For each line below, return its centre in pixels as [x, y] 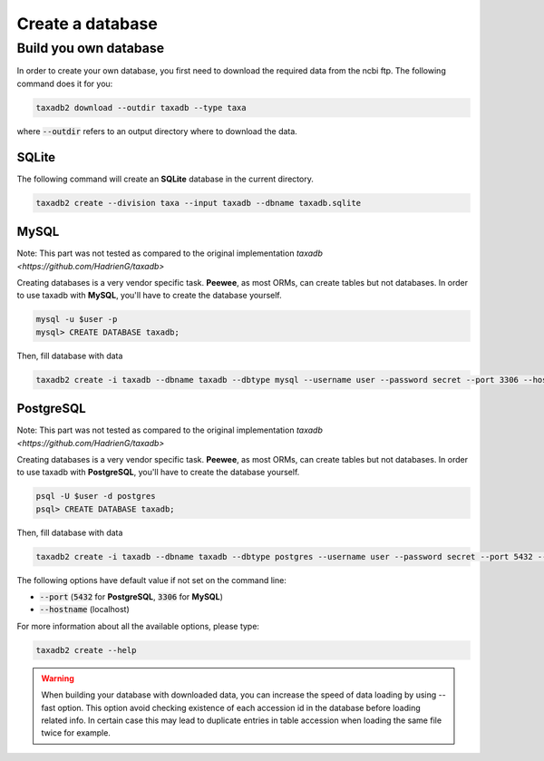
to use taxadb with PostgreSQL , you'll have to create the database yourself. [158, 473]
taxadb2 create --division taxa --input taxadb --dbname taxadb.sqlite [199, 203]
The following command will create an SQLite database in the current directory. [165, 179]
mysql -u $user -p [77, 319]
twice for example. [76, 733]
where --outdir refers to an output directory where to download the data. [157, 131]
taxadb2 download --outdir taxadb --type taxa [141, 107]
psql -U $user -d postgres [96, 496]
